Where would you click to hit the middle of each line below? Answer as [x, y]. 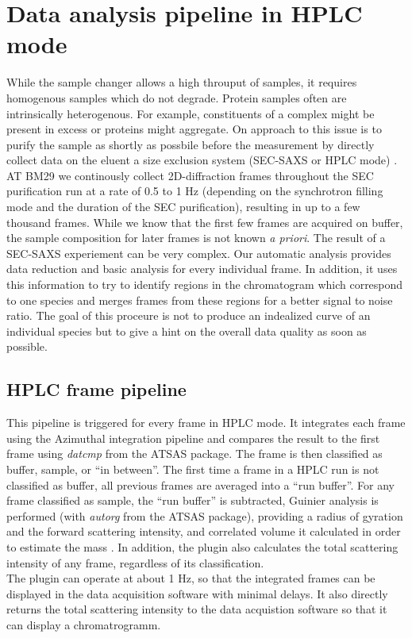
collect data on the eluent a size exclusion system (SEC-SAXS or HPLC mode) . [202, 160]
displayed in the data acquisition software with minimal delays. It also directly [197, 593]
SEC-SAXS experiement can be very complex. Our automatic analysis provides [199, 253]
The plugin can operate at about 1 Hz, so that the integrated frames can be [191, 578]
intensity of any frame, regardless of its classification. [135, 562]
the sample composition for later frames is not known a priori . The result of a [196, 238]
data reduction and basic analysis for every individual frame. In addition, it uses [202, 269]
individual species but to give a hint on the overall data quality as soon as [187, 331]
